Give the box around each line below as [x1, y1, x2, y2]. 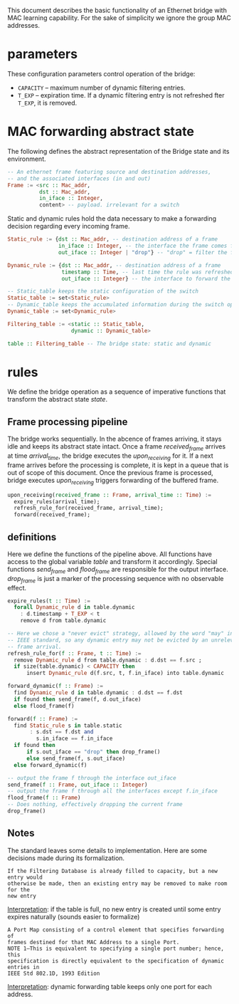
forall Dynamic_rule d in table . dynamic [14, 604, 135, 611]
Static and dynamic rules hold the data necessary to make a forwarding [7, 214, 217, 223]
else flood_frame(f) [14, 702, 75, 709]
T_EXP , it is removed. [17, 98, 78, 107]
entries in [7, 963, 40, 971]
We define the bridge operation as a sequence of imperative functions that [7, 387, 226, 396]
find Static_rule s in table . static [14, 722, 122, 729]
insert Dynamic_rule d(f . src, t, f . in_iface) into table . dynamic [26, 669, 224, 677]
